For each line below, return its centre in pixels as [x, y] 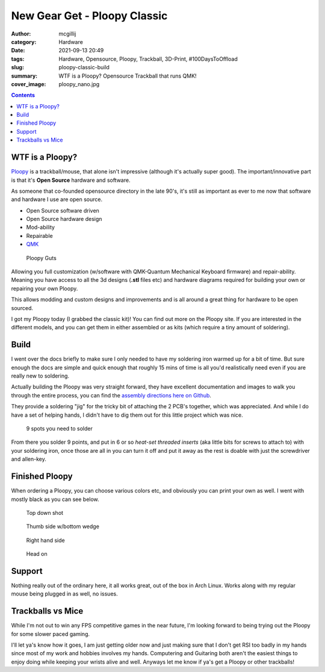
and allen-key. [29, 459]
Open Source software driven [63, 210]
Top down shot [45, 512]
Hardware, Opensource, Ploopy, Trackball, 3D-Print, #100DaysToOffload [148, 59]
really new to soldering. [40, 376]
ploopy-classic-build [84, 67]
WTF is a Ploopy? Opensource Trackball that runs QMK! [128, 76]
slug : [17, 67]
